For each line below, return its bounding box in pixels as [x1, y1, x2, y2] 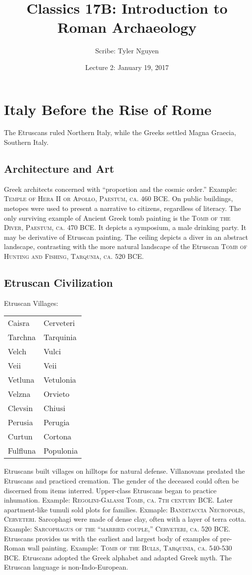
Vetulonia [43, 374, 76, 386]
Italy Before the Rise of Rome [4, 99, 212, 119]
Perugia [43, 416, 70, 428]
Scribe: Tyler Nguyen [95, 46, 159, 56]
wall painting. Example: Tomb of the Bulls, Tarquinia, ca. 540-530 [27, 543, 232, 553]
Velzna [8, 388, 31, 400]
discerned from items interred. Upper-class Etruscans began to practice [4, 485, 217, 495]
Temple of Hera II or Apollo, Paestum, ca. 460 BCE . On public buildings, [4, 193, 233, 204]
